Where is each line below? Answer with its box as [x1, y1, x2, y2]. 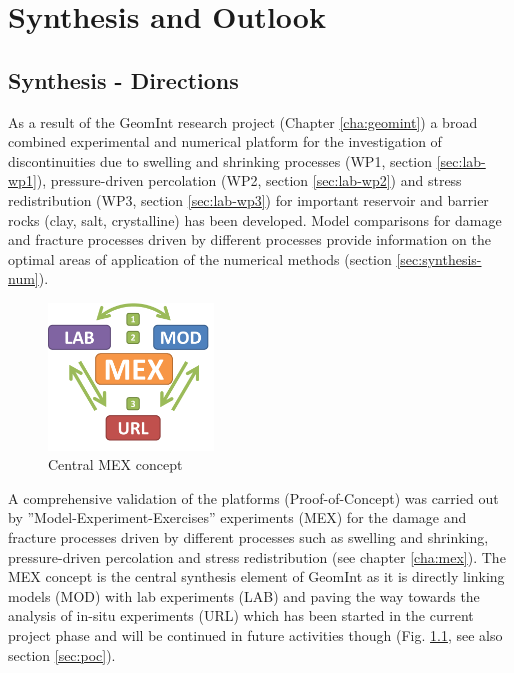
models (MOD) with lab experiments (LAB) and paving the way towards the [8, 585, 480, 606]
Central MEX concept [48, 454, 183, 475]
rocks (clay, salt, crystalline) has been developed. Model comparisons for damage [8, 209, 502, 230]
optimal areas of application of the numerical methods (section [8, 248, 392, 269]
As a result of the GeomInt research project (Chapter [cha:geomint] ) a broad [8, 111, 478, 132]
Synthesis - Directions [8, 64, 239, 95]
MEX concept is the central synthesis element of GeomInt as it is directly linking [8, 566, 505, 587]
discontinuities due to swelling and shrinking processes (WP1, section [8, 150, 433, 171]
